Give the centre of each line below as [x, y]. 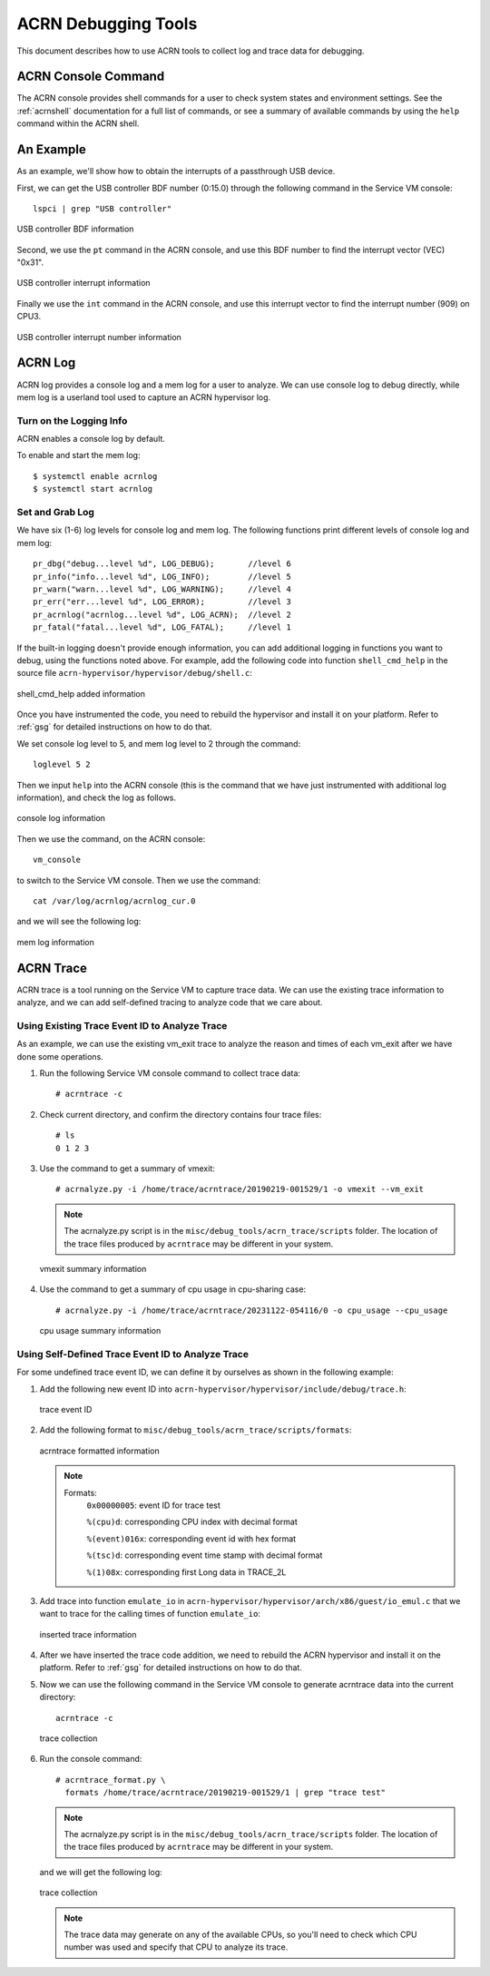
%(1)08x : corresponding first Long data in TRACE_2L [186, 1572]
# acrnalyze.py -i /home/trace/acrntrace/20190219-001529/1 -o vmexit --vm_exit [240, 1189]
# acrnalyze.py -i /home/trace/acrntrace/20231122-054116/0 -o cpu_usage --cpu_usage [252, 1310]
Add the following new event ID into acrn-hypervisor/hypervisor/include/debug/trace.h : [223, 1389]
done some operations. [60, 1056]
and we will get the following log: [101, 1872]
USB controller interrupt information [83, 283]
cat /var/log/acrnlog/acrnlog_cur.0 [114, 901]
